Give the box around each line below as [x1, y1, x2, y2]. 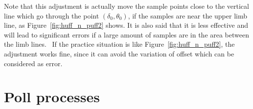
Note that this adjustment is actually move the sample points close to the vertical [4, 1, 249, 11]
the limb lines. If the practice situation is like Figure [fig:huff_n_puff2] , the [4, 39, 235, 49]
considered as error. [4, 58, 63, 68]
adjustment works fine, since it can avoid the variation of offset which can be [4, 48, 234, 58]
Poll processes [4, 87, 100, 107]
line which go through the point [4, 10, 99, 20]
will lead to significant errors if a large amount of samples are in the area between [4, 29, 250, 39]
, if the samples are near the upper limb [128, 10, 247, 20]
